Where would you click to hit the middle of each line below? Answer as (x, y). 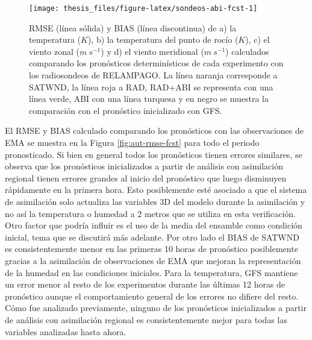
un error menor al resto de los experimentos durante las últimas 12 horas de (145, 284)
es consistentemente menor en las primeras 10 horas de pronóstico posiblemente (151, 249)
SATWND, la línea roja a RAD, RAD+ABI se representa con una (151, 87)
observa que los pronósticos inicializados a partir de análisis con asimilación (144, 166)
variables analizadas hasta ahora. (66, 331)
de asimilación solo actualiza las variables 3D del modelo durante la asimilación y (155, 201)
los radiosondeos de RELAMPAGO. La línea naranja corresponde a (153, 75)
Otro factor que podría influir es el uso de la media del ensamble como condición (154, 225)
